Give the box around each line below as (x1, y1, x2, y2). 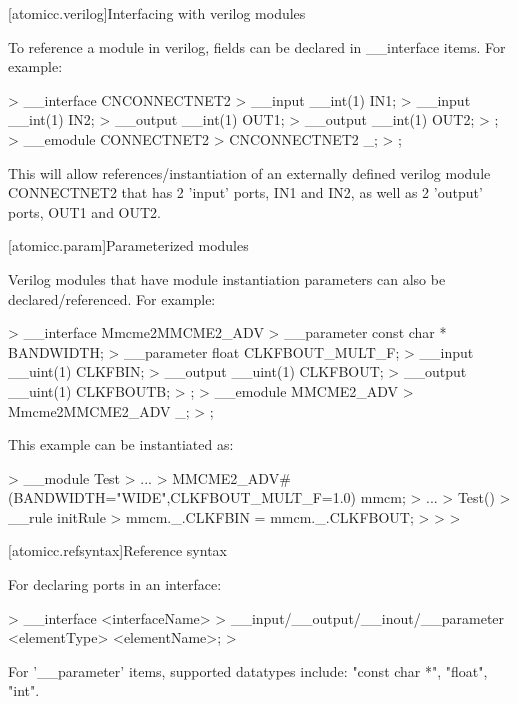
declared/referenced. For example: (8, 288, 216, 309)
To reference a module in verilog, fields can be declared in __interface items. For (8, 36, 506, 57)
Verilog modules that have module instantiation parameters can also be (8, 268, 446, 289)
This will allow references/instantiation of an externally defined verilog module (8, 162, 491, 183)
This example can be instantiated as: (8, 434, 234, 455)
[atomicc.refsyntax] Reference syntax (8, 540, 227, 561)
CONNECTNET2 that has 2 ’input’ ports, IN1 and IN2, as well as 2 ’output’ (8, 182, 483, 203)
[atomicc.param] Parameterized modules (8, 235, 249, 256)
